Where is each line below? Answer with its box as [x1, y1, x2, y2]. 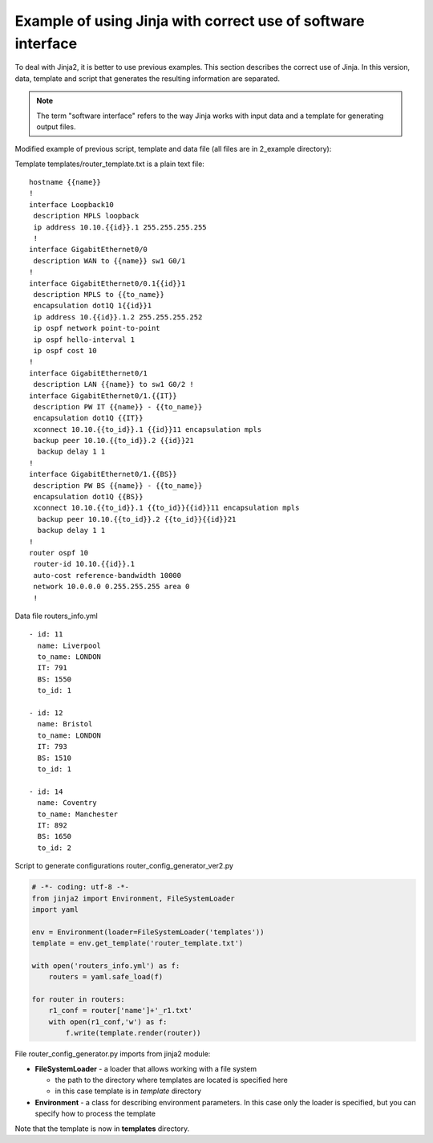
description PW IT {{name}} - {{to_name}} [33, 402, 203, 411]
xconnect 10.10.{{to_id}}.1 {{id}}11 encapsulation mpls [33, 425, 262, 433]
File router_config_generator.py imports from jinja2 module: [14, 1049, 211, 1059]
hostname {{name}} [29, 177, 102, 187]
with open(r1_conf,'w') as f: [48, 1017, 168, 1027]
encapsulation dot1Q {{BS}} [33, 492, 144, 502]
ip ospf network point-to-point [33, 323, 160, 333]
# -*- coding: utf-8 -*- [31, 883, 130, 892]
